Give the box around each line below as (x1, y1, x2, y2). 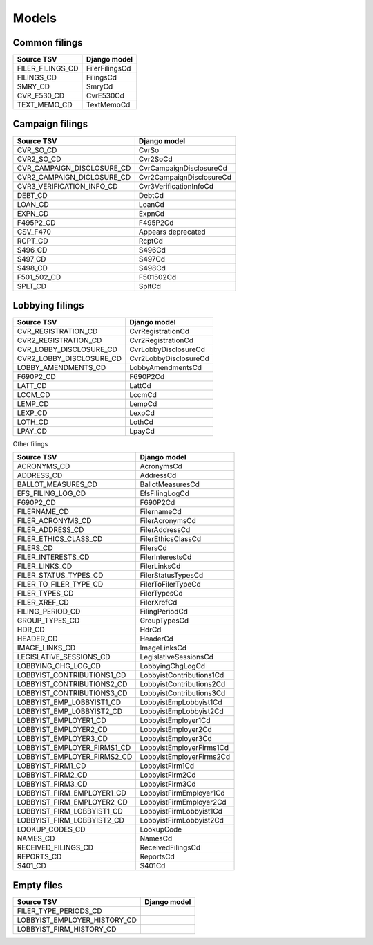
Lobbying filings (12, 300, 84, 311)
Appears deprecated (138, 227, 207, 237)
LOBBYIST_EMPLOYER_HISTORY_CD (17, 915, 137, 925)
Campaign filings (12, 118, 88, 130)
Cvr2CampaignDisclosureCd (138, 172, 231, 182)
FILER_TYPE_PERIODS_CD (17, 906, 103, 916)
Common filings (12, 37, 83, 48)
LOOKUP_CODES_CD (17, 825, 86, 834)
